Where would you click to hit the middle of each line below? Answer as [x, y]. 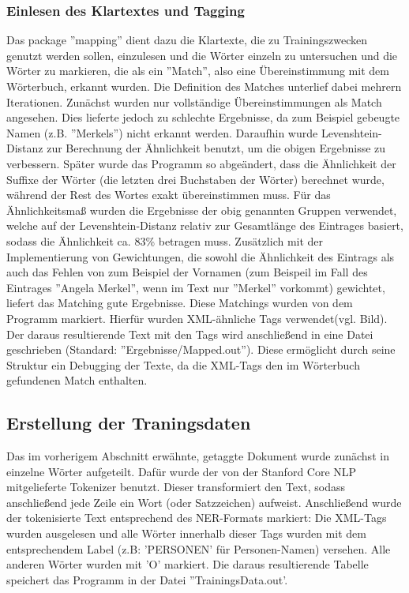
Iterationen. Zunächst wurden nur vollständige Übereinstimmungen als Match [194, 101]
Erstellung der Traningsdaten [129, 423]
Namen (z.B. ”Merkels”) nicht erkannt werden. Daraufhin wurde [162, 132]
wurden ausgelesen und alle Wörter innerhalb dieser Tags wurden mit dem [186, 533]
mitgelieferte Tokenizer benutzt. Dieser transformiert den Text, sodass [176, 487]
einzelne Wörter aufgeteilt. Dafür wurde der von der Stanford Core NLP [182, 471]
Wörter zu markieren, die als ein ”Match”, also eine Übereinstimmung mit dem [198, 71]
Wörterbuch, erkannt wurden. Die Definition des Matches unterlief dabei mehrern [204, 86]
